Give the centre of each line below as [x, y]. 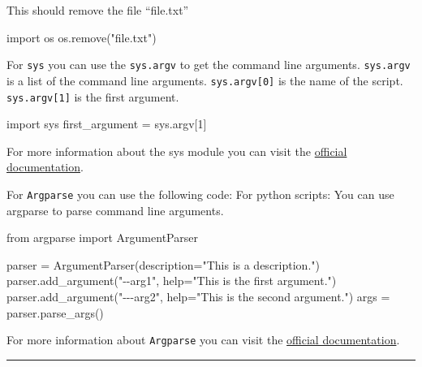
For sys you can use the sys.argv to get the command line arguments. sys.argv [209, 65]
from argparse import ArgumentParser [102, 237]
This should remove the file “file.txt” [98, 10]
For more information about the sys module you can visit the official [177, 151]
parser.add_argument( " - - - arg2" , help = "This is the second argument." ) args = [198, 296]
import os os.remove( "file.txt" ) [82, 37]
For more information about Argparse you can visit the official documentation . [203, 340]
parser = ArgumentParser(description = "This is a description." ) [163, 264]
